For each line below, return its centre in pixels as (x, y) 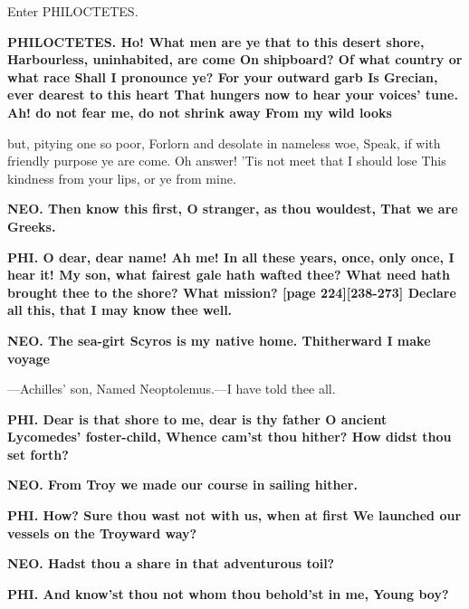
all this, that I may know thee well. (120, 310)
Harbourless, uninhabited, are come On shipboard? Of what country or (235, 59)
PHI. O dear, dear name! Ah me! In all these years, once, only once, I (231, 257)
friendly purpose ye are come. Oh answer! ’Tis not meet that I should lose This (227, 161)
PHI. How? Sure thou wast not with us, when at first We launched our (234, 515)
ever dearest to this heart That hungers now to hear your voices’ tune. (233, 95)
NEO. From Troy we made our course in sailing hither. (182, 485)
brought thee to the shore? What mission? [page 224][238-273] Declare (232, 292)
